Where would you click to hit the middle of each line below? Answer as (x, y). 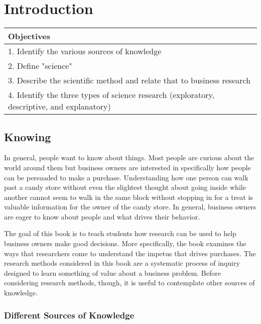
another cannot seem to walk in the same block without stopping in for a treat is (128, 197)
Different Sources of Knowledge (69, 315)
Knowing (28, 136)
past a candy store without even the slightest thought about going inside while (125, 187)
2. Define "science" (40, 66)
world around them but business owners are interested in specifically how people (127, 167)
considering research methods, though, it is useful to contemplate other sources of (129, 283)
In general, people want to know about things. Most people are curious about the (129, 157)
